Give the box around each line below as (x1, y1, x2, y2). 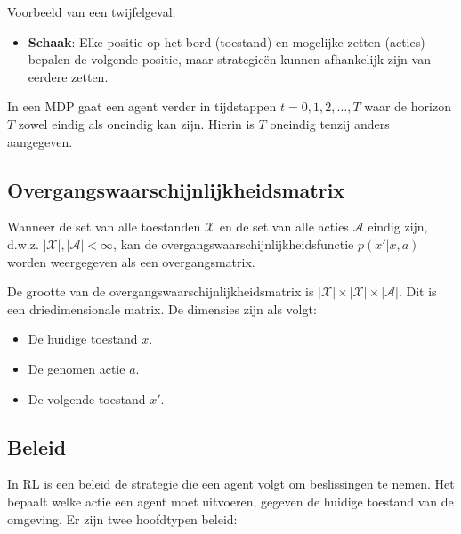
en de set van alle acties (219, 217, 349, 236)
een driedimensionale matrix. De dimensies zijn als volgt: (7, 299, 317, 318)
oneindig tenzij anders (270, 114, 390, 133)
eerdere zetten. (28, 67, 109, 85)
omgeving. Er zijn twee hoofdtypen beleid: (7, 509, 238, 528)
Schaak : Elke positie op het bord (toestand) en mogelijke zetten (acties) (28, 32, 425, 51)
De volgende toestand (28, 389, 146, 408)
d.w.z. (7, 234, 39, 253)
